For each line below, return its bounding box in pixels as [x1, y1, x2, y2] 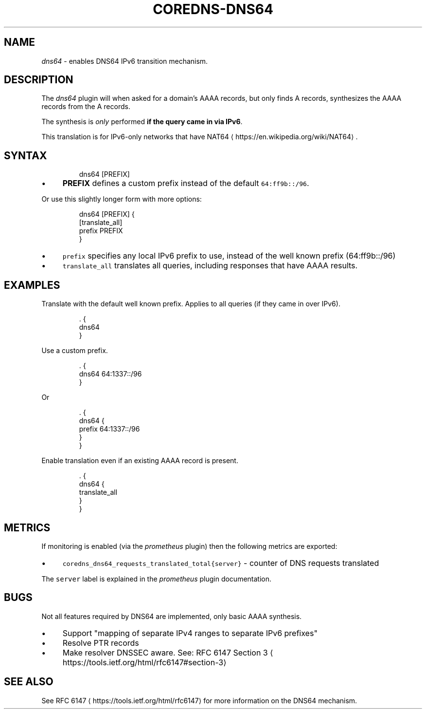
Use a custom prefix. [41, 346, 108, 355]
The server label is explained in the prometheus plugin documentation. [41, 574, 272, 583]
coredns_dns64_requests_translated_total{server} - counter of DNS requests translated [62, 558, 379, 568]
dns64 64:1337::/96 [79, 370, 142, 378]
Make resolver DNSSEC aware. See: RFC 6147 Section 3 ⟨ [62, 647, 273, 657]
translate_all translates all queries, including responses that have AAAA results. [62, 261, 358, 271]
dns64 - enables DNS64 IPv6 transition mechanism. [41, 56, 208, 65]
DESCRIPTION [4, 74, 73, 86]
